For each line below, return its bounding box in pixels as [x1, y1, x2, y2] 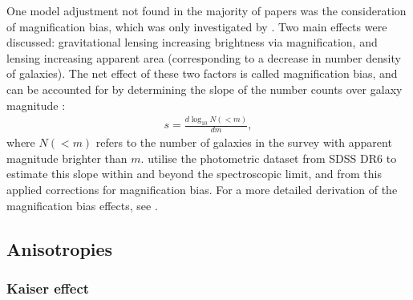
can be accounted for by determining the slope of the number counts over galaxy [6, 80, 403, 97]
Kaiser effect [6, 278, 90, 298]
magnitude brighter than [6, 149, 128, 166]
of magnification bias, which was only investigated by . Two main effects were [6, 18, 387, 34]
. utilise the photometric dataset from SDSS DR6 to [140, 149, 397, 166]
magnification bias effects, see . [6, 197, 158, 213]
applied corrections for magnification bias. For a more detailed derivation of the [6, 181, 398, 197]
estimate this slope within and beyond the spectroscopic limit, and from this [6, 165, 382, 182]
